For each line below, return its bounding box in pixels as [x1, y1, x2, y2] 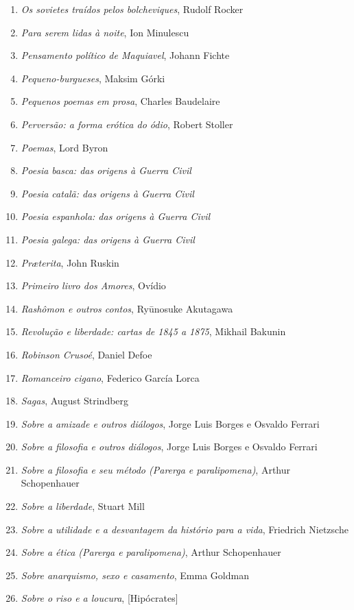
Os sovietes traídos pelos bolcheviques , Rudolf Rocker [21, 2, 244, 16]
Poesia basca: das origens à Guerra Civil [21, 163, 191, 178]
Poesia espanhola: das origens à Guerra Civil [21, 209, 211, 223]
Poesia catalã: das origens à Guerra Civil [21, 186, 194, 200]
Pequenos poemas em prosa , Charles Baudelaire [21, 94, 220, 108]
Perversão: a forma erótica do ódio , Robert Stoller [21, 117, 233, 131]
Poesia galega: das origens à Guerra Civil [21, 232, 195, 246]
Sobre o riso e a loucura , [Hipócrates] [21, 591, 178, 605]
